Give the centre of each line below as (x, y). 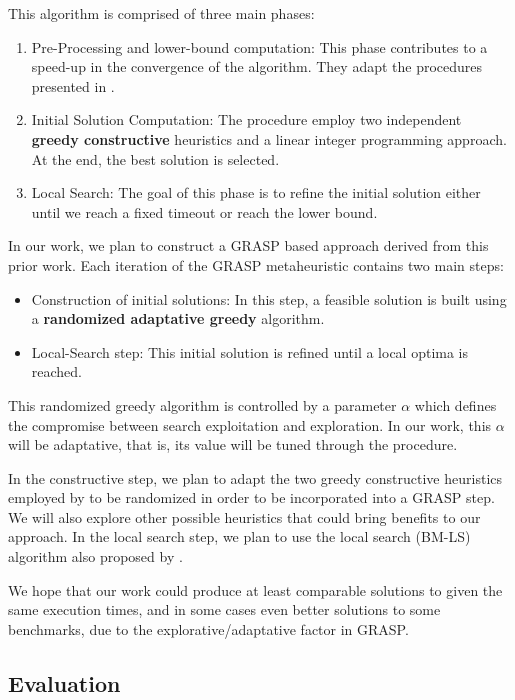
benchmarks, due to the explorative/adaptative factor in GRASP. (208, 628)
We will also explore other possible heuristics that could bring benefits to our (244, 516)
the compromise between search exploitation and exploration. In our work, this (250, 424)
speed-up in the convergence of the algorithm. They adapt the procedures (257, 66)
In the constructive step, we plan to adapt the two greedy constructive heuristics (255, 477)
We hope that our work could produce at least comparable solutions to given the (255, 589)
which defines (455, 404)
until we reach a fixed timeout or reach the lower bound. (204, 211)
